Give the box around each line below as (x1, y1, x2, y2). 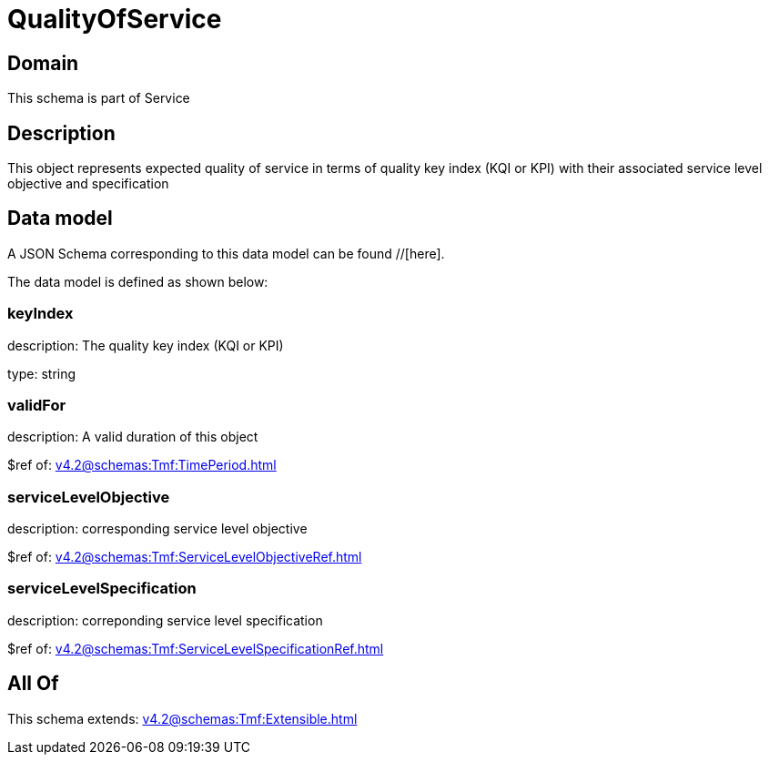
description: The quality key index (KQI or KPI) (7, 337, 284, 353)
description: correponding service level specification (7, 612, 323, 628)
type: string (7, 365, 76, 381)
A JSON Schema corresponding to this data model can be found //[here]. (7, 245, 445, 261)
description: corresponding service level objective (7, 521, 308, 537)
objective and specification (7, 176, 169, 192)
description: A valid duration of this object (7, 429, 258, 445)
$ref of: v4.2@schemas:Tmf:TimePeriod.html (7, 457, 277, 473)
